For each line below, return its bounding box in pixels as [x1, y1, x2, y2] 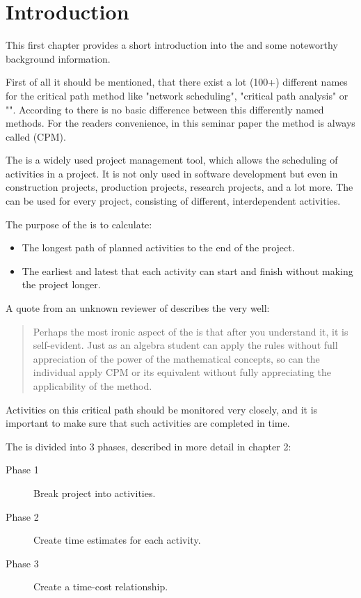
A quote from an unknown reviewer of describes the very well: [6, 301, 270, 315]
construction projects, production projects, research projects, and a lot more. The [6, 180, 353, 194]
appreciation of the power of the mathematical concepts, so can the [33, 351, 320, 365]
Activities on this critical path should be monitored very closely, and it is [6, 402, 318, 416]
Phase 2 [6, 509, 39, 524]
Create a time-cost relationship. [33, 579, 168, 594]
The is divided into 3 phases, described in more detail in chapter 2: [6, 439, 291, 453]
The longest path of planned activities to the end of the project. [22, 240, 295, 255]
